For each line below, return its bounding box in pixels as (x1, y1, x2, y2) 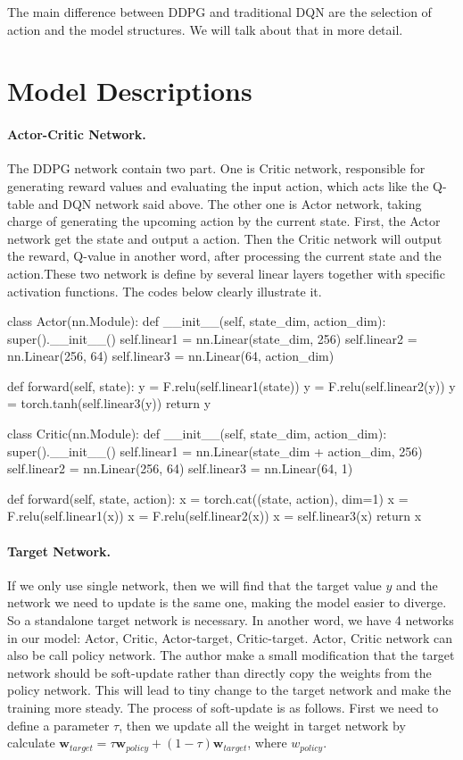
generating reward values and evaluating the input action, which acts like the (7, 176, 429, 195)
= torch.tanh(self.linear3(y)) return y (7, 394, 211, 413)
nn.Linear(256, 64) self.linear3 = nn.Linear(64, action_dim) (7, 347, 335, 365)
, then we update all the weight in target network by (119, 715, 406, 734)
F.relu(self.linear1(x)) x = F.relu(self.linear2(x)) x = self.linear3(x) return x (7, 506, 422, 525)
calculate (7, 733, 55, 752)
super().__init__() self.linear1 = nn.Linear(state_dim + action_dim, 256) (7, 441, 423, 460)
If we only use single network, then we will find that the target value (7, 575, 382, 594)
